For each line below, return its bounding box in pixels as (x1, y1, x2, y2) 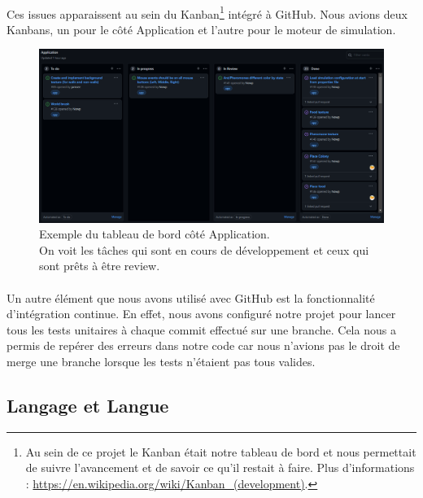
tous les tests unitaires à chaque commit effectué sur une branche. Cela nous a (7, 321, 396, 338)
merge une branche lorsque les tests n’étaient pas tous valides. (7, 353, 316, 370)
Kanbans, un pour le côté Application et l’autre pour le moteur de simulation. (7, 20, 396, 37)
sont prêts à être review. (39, 257, 160, 274)
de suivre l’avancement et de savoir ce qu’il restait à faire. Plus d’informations (25, 459, 415, 476)
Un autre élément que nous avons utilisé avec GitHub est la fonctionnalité (7, 289, 375, 306)
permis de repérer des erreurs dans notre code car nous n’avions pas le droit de (7, 337, 400, 354)
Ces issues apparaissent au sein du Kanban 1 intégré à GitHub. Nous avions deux (7, 2, 408, 22)
